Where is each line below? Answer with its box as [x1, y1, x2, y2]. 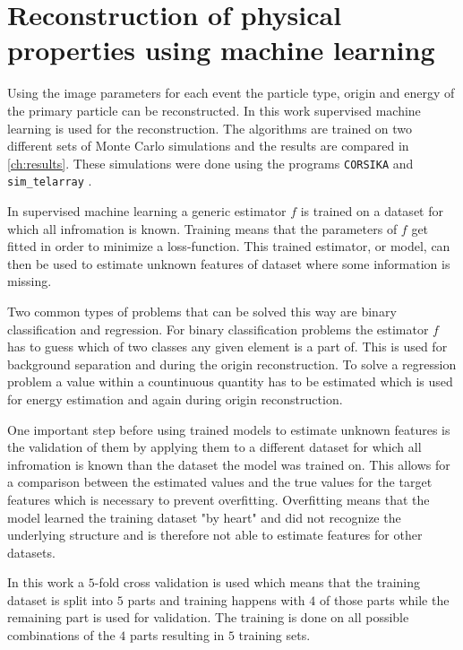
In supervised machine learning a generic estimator [7, 202, 287, 220]
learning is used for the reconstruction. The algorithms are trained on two [7, 118, 413, 137]
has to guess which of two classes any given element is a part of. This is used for [7, 337, 448, 356]
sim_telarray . [7, 171, 92, 190]
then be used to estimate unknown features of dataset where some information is [7, 254, 450, 273]
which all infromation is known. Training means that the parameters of [7, 219, 398, 238]
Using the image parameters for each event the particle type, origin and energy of [7, 83, 455, 102]
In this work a [7, 573, 85, 592]
